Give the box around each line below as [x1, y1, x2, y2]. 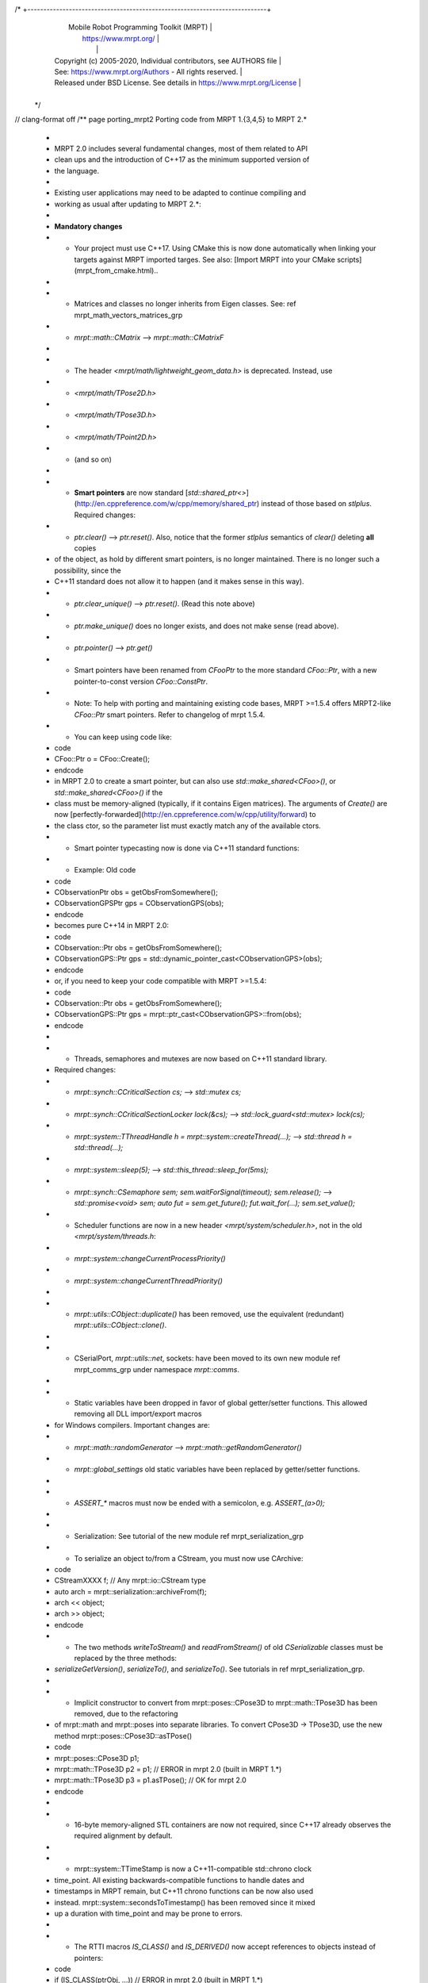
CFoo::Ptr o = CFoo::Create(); [54, 754, 151, 764]
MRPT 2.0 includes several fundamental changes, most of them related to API [54, 144, 308, 153]
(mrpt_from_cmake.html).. [74, 266, 159, 275]
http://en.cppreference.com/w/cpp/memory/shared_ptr [76, 499, 258, 508]
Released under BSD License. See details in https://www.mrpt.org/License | [54, 78, 301, 87]
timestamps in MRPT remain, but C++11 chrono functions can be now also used [54, 1886, 314, 1896]
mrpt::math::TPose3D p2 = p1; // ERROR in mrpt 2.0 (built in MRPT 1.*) [54, 1764, 282, 1774]
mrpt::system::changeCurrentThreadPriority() [74, 1275, 224, 1285]
